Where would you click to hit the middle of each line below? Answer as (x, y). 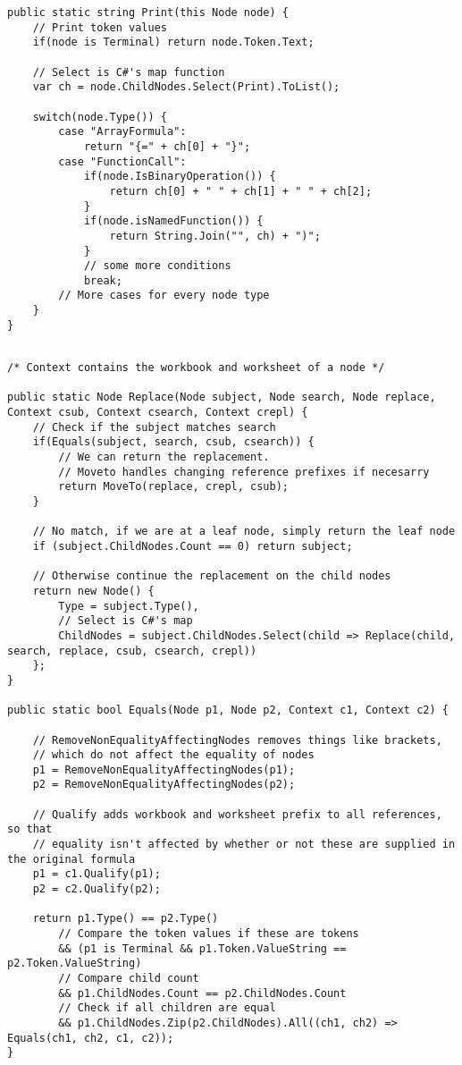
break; (103, 280)
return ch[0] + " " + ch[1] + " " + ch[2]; (241, 191)
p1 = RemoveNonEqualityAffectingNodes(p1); (164, 769)
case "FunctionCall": (122, 161)
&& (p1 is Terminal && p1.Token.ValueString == (202, 948)
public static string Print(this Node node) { (148, 13)
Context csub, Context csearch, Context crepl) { (158, 413)
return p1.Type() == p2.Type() (126, 919)
